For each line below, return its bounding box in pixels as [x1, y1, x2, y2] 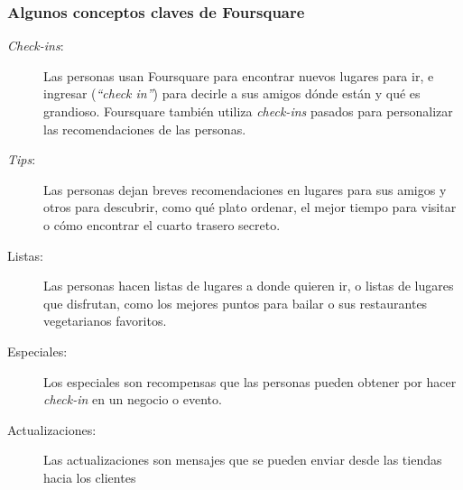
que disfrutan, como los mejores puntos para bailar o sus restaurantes [43, 293, 428, 312]
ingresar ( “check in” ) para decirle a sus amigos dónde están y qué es [43, 84, 421, 103]
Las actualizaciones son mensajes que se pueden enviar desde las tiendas [43, 450, 442, 469]
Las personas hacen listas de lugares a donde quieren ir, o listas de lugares [43, 276, 454, 295]
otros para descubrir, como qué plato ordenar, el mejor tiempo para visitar [43, 198, 457, 217]
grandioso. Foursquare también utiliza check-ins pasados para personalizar [43, 102, 453, 120]
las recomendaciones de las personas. [43, 119, 246, 138]
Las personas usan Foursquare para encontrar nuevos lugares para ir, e [43, 66, 434, 85]
